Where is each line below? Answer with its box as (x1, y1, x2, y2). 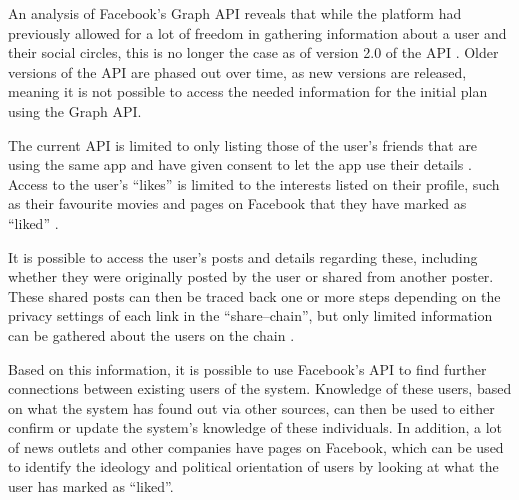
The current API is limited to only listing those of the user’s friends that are (8, 134, 478, 155)
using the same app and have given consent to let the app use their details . (8, 154, 472, 175)
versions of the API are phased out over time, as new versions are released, (8, 61, 467, 82)
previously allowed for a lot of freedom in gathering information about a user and (8, 22, 507, 43)
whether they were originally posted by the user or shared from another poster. (8, 266, 494, 287)
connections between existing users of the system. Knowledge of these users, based (8, 378, 512, 399)
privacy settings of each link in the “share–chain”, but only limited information (8, 305, 493, 326)
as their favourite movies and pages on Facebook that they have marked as (8, 193, 467, 214)
